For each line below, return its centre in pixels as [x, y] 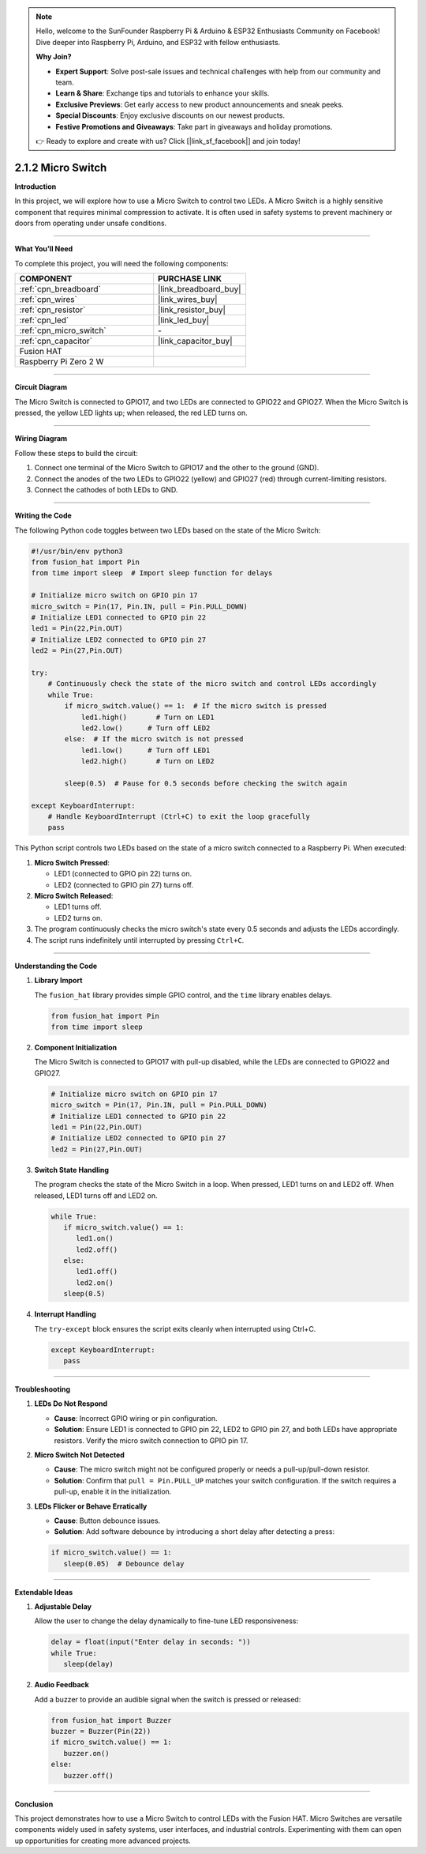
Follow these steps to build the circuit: [76, 453]
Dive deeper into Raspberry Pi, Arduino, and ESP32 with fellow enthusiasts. [158, 42]
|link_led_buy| [183, 320]
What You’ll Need [44, 249]
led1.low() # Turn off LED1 [146, 750]
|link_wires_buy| [188, 300]
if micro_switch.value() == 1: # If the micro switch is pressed [196, 706]
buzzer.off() [89, 1775]
